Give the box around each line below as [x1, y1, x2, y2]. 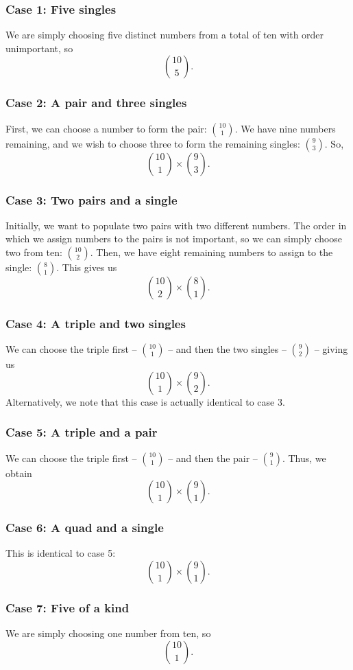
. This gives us [56, 260, 117, 275]
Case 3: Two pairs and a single [5, 191, 178, 208]
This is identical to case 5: [5, 546, 116, 560]
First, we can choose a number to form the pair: [5, 121, 207, 135]
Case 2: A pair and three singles [5, 94, 187, 111]
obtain [5, 465, 32, 480]
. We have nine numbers [234, 121, 336, 135]
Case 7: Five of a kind [5, 599, 130, 616]
